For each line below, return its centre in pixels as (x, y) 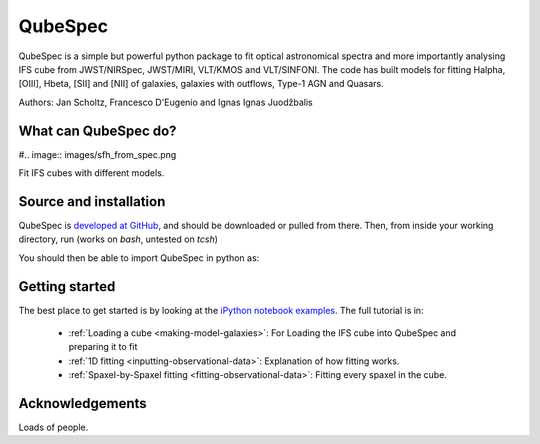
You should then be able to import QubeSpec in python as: (139, 257)
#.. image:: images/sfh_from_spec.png (97, 154)
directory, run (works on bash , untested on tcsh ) (118, 239)
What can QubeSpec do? (97, 130)
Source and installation (92, 201)
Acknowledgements (82, 403)
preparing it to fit (103, 347)
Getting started (67, 286)
